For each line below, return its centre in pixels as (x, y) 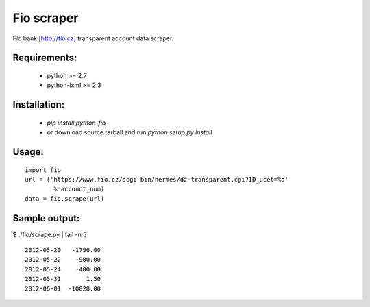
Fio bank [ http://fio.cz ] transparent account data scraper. (93, 38)
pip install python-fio (76, 123)
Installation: (39, 105)
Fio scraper (46, 18)
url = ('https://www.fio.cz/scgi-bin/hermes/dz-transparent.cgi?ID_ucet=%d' (157, 179)
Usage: (28, 152)
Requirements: (45, 58)
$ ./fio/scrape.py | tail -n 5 (50, 234)
